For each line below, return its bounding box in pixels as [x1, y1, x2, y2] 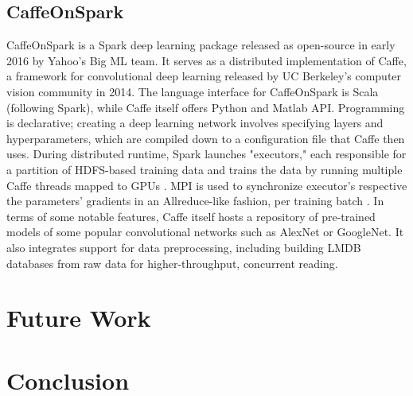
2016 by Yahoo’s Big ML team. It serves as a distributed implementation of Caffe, [6, 52, 407, 68]
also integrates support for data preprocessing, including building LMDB [6, 239, 361, 255]
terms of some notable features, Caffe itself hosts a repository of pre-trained [6, 208, 376, 224]
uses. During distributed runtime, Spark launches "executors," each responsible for [6, 146, 407, 162]
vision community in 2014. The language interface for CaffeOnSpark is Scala [6, 83, 379, 99]
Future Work [6, 301, 151, 334]
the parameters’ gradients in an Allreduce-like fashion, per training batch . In [6, 192, 384, 209]
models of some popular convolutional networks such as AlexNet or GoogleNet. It [6, 223, 404, 240]
